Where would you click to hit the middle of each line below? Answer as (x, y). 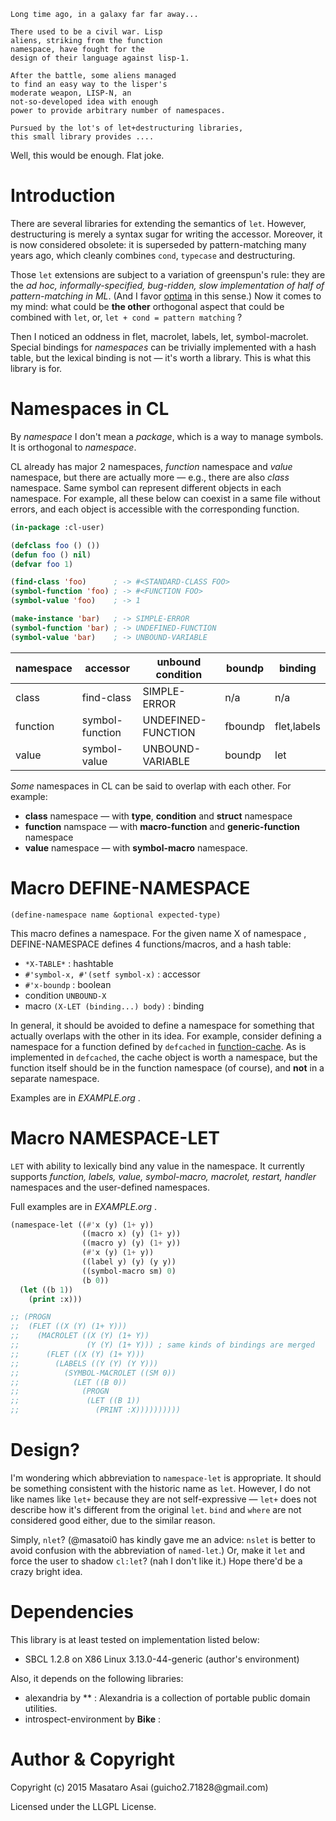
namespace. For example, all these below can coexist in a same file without (165, 498)
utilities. (41, 1708)
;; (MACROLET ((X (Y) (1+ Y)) (80, 1336)
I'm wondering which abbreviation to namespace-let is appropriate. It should (166, 1477)
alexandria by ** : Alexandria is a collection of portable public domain (167, 1697)
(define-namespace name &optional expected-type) (116, 915)
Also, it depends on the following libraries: (97, 1678)
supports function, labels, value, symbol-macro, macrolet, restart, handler (163, 1176)
